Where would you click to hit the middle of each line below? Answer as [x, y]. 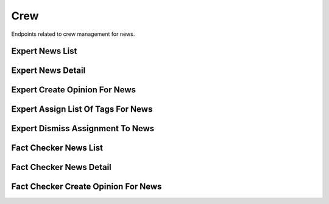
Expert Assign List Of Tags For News [82, 109]
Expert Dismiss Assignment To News [83, 128]
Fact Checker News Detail [62, 167]
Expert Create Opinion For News [74, 90]
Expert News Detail [48, 71]
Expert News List [44, 51]
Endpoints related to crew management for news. [73, 34]
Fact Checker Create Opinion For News [87, 187]
